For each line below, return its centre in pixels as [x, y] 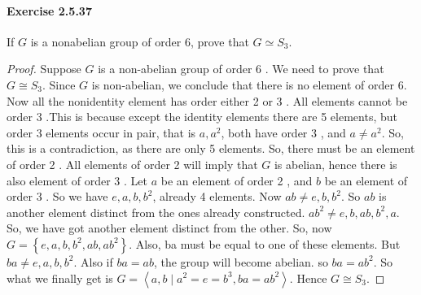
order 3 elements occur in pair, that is [101, 132]
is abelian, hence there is [335, 164]
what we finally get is [60, 278]
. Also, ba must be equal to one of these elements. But [265, 243]
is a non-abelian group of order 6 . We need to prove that [241, 69]
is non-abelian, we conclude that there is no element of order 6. [249, 84]
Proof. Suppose [44, 69]
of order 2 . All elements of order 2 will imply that [132, 164]
